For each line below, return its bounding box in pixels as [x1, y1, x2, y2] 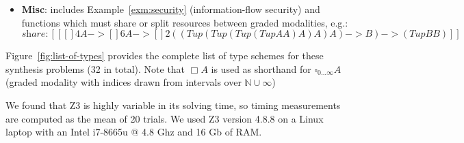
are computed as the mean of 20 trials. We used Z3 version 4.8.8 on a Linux [5, 111, 324, 125]
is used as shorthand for [211, 61, 311, 76]
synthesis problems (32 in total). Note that [5, 61, 185, 76]
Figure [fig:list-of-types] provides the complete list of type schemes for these [5, 48, 324, 63]
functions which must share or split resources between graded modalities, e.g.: [21, 15, 348, 29]
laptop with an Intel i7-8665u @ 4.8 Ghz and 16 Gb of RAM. [5, 125, 262, 139]
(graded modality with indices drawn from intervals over [5, 75, 242, 89]
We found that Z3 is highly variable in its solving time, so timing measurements [5, 97, 341, 112]
